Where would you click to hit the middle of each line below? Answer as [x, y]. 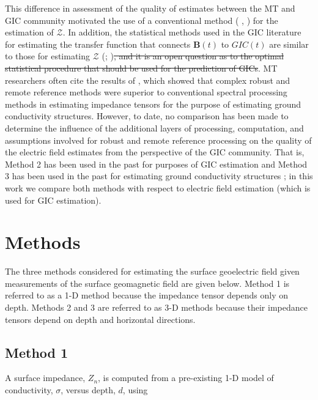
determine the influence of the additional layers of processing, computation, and [154, 128]
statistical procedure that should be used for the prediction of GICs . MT [141, 68]
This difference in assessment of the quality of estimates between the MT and [150, 8]
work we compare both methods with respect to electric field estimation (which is [158, 187]
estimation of [29, 32]
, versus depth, [88, 389]
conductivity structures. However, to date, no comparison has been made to [147, 116]
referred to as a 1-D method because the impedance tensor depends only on [147, 295]
